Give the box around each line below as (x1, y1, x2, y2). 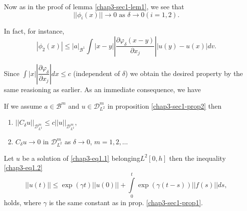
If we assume (4, 100, 42, 111)
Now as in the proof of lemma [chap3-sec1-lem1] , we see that (4, 1, 184, 11)
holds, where (4, 197, 41, 208)
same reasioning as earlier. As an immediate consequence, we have (4, 84, 201, 94)
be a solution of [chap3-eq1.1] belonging (22, 153, 141, 163)
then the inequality (169, 153, 226, 163)
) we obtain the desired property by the (125, 68, 243, 78)
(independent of (73, 68, 120, 78)
